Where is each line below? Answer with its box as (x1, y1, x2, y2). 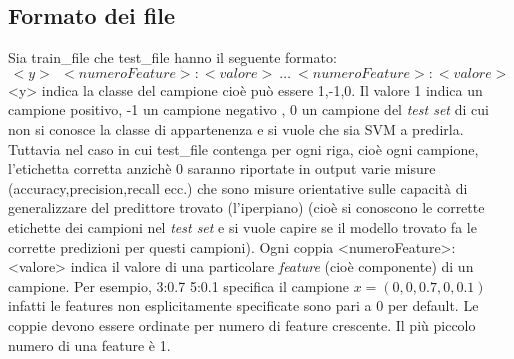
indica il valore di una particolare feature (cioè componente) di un (70, 256, 474, 277)
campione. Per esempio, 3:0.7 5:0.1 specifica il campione (8, 275, 350, 296)
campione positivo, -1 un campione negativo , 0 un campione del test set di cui (8, 99, 489, 120)
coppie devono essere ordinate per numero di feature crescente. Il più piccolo (8, 314, 476, 335)
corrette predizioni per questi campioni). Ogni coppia (8, 236, 334, 257)
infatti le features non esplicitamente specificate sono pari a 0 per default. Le (8, 295, 479, 316)
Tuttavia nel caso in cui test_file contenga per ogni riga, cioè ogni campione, (8, 138, 479, 159)
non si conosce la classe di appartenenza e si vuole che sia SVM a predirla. (8, 118, 464, 139)
